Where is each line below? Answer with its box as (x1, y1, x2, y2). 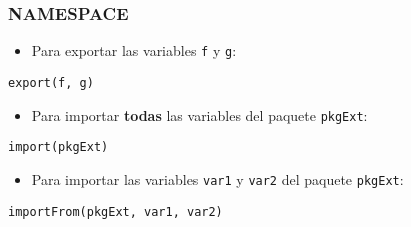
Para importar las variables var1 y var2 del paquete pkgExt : (31, 168, 404, 189)
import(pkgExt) (8, 140, 109, 155)
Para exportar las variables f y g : (31, 40, 237, 61)
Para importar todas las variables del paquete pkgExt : (31, 104, 368, 125)
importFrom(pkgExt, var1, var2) (8, 204, 223, 219)
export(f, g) (8, 75, 94, 90)
